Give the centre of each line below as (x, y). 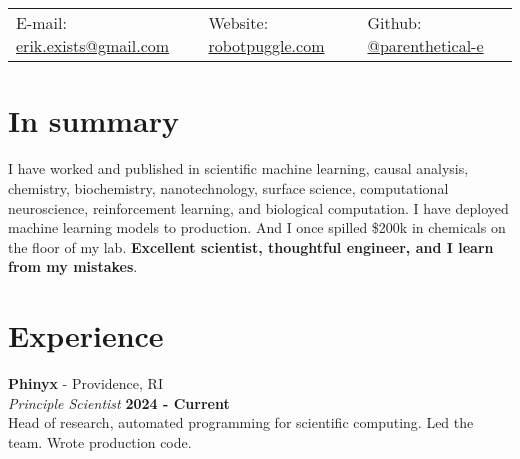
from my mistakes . (73, 266)
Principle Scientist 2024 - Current (119, 402)
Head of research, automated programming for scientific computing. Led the (241, 422)
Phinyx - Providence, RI (85, 383)
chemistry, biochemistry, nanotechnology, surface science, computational (228, 187)
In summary (93, 120)
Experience (86, 335)
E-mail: (41, 23)
